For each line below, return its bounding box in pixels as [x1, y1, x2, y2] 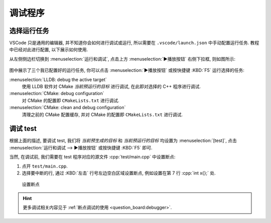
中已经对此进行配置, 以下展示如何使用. [9, 46, 88, 52]
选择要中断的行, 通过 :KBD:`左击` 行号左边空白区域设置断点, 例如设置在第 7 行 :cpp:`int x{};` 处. [22, 170, 216, 176]
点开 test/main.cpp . [22, 163, 68, 169]
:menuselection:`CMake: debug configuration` [9, 90, 105, 96]
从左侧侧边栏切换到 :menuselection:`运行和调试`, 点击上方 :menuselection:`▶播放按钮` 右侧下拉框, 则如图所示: [9, 55, 236, 62]
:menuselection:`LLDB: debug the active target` [9, 76, 107, 82]
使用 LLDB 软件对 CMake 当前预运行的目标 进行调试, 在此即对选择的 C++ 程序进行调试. [22, 83, 201, 89]
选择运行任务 [9, 26, 49, 35]
